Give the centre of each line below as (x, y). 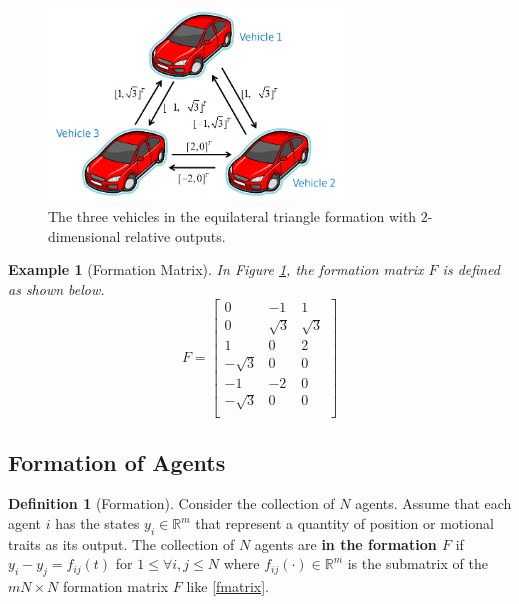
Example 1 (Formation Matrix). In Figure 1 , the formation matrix (216, 269)
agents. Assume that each (433, 503)
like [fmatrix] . (227, 586)
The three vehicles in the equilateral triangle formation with (232, 216)
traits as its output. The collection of (121, 543)
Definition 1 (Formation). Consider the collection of (171, 503)
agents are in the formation (345, 543)
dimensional (84, 235)
